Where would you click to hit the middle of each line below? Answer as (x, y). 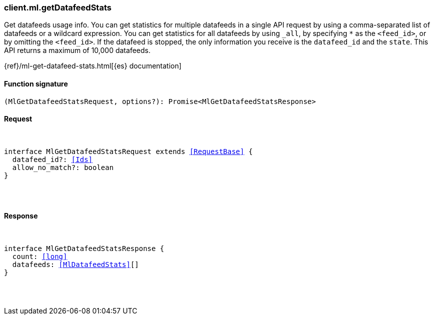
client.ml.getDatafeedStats (58, 7)
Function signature (36, 83)
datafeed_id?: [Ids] (52, 159)
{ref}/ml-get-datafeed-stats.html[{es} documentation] (93, 66)
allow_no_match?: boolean (63, 167)
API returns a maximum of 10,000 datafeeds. (77, 50)
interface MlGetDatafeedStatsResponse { (84, 249)
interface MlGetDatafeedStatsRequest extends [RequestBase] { (128, 151)
